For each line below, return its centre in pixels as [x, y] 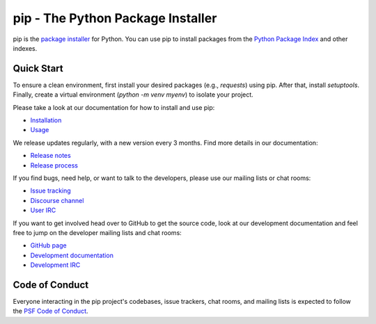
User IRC [43, 210]
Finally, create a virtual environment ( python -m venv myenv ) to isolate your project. [133, 95]
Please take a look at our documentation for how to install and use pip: [114, 107]
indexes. [25, 48]
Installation [46, 120]
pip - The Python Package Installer [115, 18]
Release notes [50, 156]
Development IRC [55, 265]
